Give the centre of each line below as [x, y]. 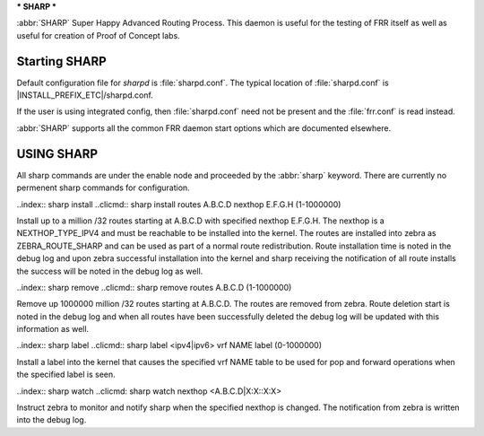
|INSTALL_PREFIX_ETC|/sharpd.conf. [85, 95]
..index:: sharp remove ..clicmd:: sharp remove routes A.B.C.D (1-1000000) [154, 287]
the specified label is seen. [66, 375]
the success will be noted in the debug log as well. [110, 271]
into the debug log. [52, 420]
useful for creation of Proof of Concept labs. [99, 35]
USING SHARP [57, 154]
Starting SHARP [61, 61]
